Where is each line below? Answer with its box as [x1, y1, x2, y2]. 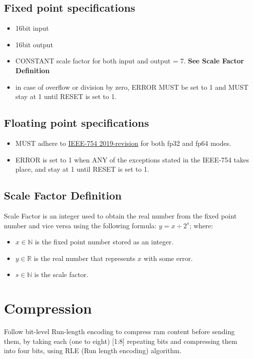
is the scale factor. [34, 269, 89, 279]
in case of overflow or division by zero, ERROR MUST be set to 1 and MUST [15, 81, 249, 92]
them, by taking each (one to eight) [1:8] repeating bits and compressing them [4, 336, 237, 346]
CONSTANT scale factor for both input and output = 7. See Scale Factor [15, 56, 244, 66]
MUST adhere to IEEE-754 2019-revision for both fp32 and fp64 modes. [15, 138, 232, 148]
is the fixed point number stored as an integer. [35, 237, 174, 247]
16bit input [15, 23, 49, 33]
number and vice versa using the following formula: [4, 220, 156, 230]
